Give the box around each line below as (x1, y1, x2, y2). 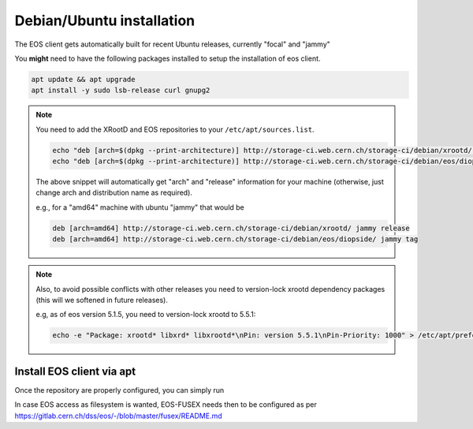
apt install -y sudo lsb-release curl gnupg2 (31, 86, 210, 95)
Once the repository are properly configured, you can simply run (14, 385, 225, 394)
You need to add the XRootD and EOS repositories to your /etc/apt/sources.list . (35, 125, 315, 134)
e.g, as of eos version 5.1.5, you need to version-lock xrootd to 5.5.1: (35, 310, 256, 319)
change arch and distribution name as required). (35, 188, 193, 197)
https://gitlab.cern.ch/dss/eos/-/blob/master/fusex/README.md (14, 411, 222, 420)
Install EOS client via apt (14, 364, 136, 378)
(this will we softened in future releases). (35, 295, 169, 304)
